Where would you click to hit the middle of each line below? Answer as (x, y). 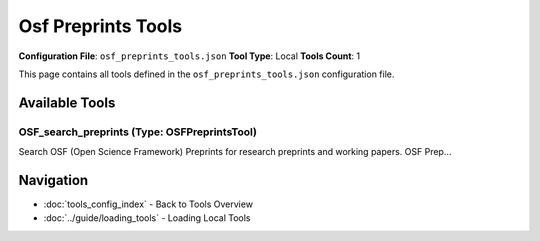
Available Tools (67, 102)
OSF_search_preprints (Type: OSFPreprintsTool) (137, 132)
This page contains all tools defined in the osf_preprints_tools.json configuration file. (206, 74)
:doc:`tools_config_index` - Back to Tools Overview (148, 204)
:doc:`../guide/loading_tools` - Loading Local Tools (147, 218)
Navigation (53, 180)
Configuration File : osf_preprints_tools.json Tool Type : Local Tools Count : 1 (189, 56)
